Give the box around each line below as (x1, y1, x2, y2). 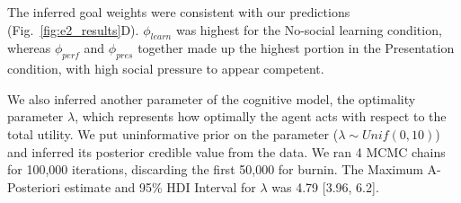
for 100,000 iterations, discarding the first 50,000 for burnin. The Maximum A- (7, 160, 441, 179)
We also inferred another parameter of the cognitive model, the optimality (7, 89, 416, 108)
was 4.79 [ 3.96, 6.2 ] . (271, 177, 379, 196)
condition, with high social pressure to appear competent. (7, 59, 324, 78)
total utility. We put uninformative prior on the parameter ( (7, 124, 339, 143)
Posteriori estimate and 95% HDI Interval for (7, 177, 256, 196)
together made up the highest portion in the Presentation (137, 39, 455, 57)
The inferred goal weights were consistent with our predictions (7, 3, 350, 21)
